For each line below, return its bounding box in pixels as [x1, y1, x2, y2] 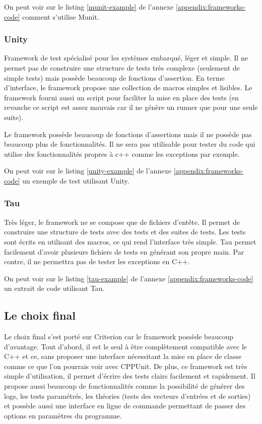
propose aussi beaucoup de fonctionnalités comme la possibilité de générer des [4, 381, 245, 391]
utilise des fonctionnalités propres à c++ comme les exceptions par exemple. [4, 148, 240, 159]
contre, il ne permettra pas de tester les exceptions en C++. [4, 256, 190, 267]
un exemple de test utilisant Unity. [22, 175, 129, 186]
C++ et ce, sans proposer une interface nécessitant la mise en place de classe [4, 351, 242, 361]
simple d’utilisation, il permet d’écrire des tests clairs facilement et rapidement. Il [4, 371, 255, 381]
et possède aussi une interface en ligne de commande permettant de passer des [4, 400, 246, 411]
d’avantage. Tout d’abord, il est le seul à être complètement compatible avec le [4, 341, 247, 351]
